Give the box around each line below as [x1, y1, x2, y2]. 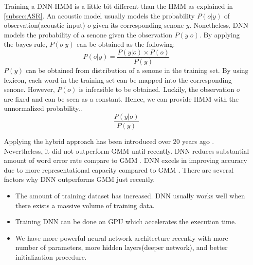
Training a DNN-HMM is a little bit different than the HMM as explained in [4, 1, 233, 11]
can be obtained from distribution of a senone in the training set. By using [26, 65, 249, 75]
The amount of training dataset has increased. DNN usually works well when [15, 191, 245, 201]
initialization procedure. [15, 252, 87, 262]
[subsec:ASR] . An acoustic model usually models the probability [4, 10, 195, 20]
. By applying [199, 29, 240, 39]
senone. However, [4, 84, 55, 94]
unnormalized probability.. [4, 103, 82, 113]
